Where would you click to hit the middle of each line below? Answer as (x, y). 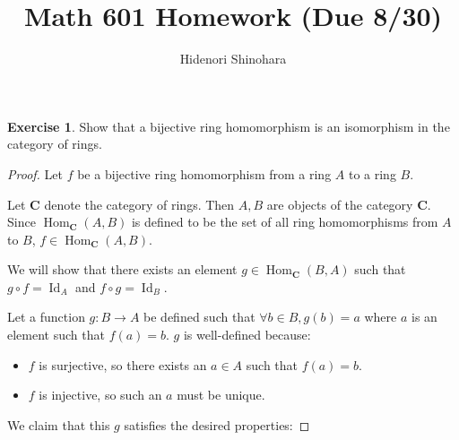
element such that (56, 335)
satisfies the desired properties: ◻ (217, 424)
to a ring (372, 173)
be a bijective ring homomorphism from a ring (204, 173)
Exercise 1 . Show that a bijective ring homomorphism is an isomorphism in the (229, 126)
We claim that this (59, 424)
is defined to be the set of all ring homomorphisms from (285, 222)
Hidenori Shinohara (233, 59)
